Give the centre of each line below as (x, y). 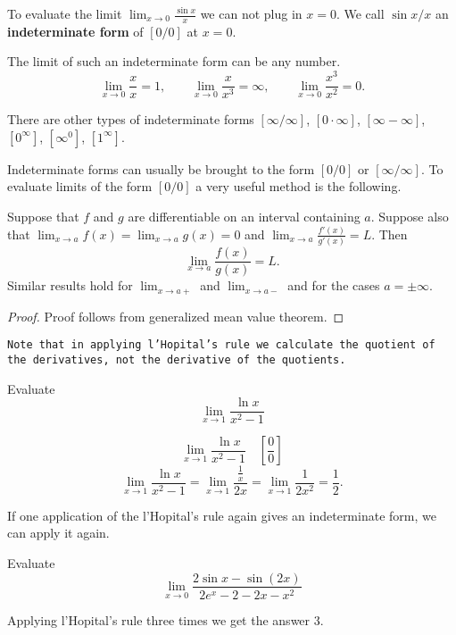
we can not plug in (251, 13)
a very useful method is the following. (298, 186)
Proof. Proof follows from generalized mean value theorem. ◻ (176, 316)
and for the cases (334, 285)
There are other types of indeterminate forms (131, 119)
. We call (360, 13)
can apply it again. (58, 533)
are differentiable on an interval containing (244, 216)
